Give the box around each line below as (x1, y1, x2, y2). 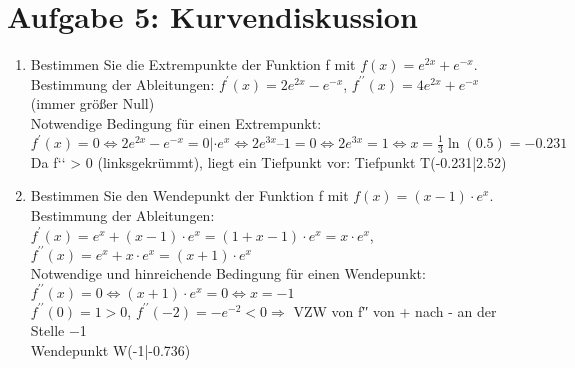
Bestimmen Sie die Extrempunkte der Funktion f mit (30, 54, 356, 75)
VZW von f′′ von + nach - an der (293, 300, 497, 321)
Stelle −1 (30, 320, 87, 341)
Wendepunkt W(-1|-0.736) (30, 339, 191, 360)
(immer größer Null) (30, 93, 155, 114)
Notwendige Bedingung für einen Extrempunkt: (30, 112, 322, 133)
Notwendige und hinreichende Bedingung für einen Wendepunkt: (30, 262, 426, 283)
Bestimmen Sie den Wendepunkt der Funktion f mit (30, 185, 349, 206)
